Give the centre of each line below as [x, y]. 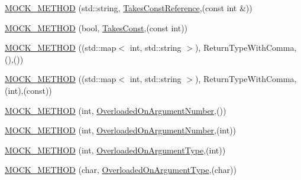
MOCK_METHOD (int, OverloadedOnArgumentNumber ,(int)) [121, 130]
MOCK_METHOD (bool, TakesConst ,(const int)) [96, 27]
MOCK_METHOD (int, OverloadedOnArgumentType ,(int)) [115, 150]
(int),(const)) [28, 90]
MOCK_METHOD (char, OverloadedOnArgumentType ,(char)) [121, 170]
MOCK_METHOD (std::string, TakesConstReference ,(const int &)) [129, 8]
